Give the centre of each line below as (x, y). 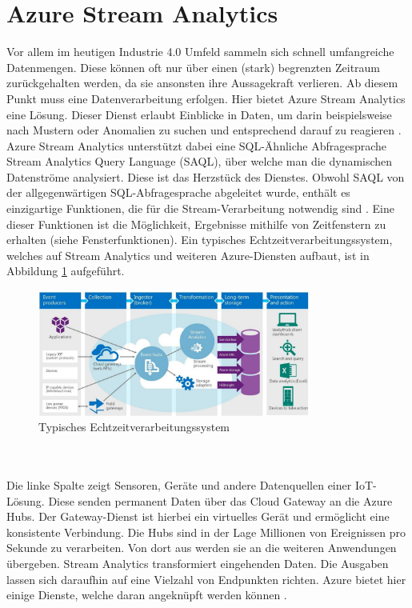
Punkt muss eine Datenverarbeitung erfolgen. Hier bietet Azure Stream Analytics (206, 98)
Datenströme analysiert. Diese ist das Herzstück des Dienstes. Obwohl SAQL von (206, 176)
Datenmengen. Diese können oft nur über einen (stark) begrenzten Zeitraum (194, 67)
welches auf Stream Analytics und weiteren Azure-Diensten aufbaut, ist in (188, 255)
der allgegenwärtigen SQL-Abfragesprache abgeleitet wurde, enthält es (178, 192)
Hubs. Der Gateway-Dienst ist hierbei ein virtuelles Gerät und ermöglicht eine (198, 516)
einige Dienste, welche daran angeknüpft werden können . (147, 595)
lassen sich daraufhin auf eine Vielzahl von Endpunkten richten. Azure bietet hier (206, 579)
